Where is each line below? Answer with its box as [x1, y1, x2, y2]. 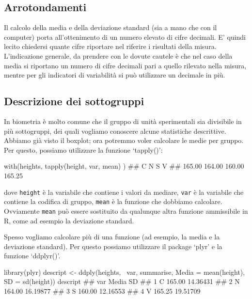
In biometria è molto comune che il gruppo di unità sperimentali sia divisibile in [4, 116, 242, 126]
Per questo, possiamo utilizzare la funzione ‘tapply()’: [4, 144, 163, 155]
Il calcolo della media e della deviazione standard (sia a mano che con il [4, 22, 217, 32]
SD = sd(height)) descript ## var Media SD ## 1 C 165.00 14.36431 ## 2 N [4, 276, 240, 286]
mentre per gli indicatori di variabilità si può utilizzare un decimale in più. [4, 70, 225, 80]
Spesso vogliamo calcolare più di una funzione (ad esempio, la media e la [4, 232, 220, 242]
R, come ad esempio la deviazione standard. [4, 215, 134, 225]
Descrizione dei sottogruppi [4, 94, 144, 109]
